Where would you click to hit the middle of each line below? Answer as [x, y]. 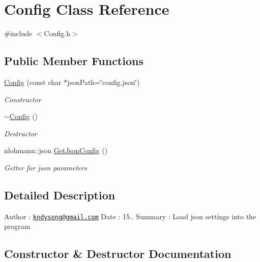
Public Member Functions [74, 61]
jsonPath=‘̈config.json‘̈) [104, 82]
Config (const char [33, 82]
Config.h [57, 33]
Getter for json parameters [46, 167]
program [17, 226]
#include [18, 33]
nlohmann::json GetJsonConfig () [56, 150]
